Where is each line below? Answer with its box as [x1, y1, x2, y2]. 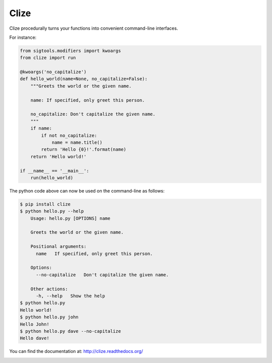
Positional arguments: [30, 244, 87, 250]
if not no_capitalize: [41, 133, 98, 138]
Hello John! [20, 321, 50, 327]
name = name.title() [51, 140, 103, 145]
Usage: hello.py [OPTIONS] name [30, 215, 111, 221]
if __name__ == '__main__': [20, 168, 89, 173]
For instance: [9, 34, 37, 40]
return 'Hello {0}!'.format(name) [41, 147, 126, 152]
